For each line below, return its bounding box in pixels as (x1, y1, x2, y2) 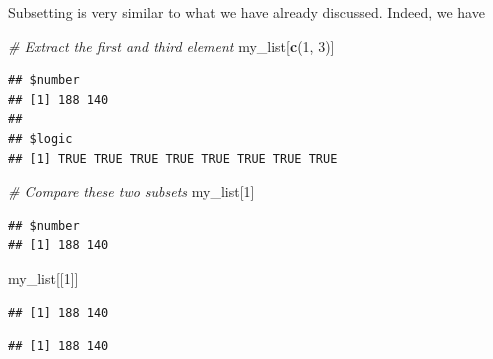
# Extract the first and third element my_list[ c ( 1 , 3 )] (8, 35, 335, 56)
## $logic (8, 131, 73, 146)
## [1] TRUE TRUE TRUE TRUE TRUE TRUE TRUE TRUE (8, 151, 338, 166)
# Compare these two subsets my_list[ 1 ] (8, 181, 255, 202)
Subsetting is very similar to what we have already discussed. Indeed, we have (8, 2, 485, 22)
